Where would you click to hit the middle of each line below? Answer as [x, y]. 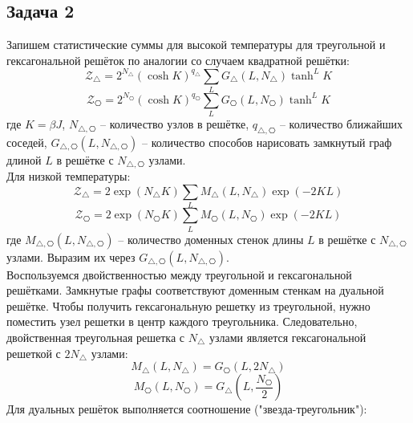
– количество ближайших [341, 124]
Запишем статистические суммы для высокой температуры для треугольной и [196, 45]
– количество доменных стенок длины [211, 239]
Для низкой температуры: [69, 176]
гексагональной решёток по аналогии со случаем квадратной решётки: [178, 60]
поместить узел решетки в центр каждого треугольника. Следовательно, [182, 321]
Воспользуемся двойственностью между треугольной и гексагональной [179, 274]
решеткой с [34, 353]
